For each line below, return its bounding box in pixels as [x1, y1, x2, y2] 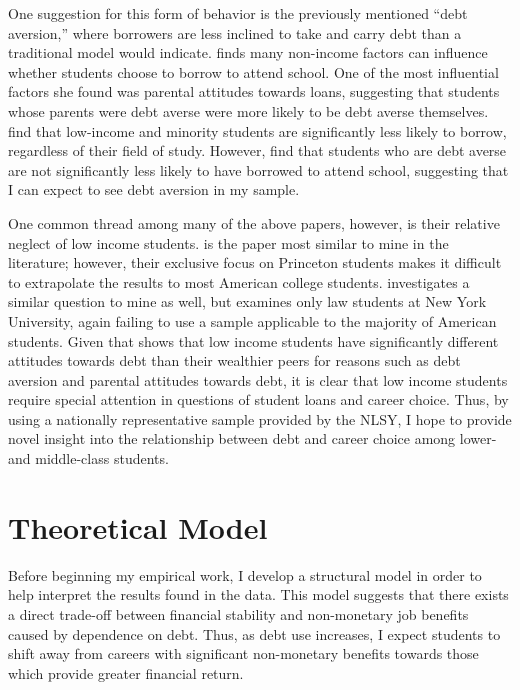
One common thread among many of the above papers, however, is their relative [8, 212, 500, 233]
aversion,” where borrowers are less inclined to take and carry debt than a [8, 22, 462, 43]
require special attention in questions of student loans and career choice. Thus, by [8, 389, 509, 410]
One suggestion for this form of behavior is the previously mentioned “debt [8, 3, 468, 23]
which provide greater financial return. [8, 662, 244, 683]
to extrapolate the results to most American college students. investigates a [8, 271, 470, 292]
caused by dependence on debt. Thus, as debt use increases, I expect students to [8, 623, 501, 644]
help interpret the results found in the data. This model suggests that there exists [8, 584, 509, 605]
